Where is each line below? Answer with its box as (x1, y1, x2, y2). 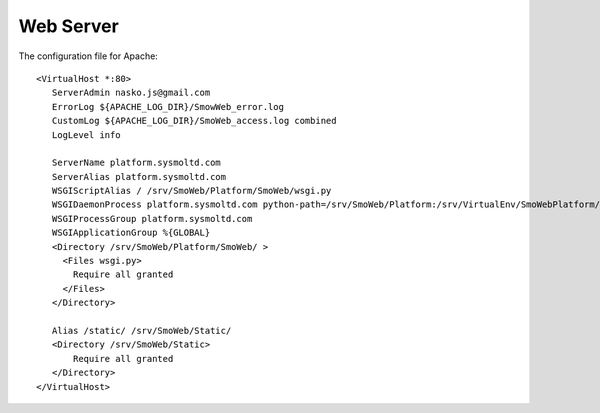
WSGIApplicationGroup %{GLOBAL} (51, 227, 211, 239)
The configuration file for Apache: (18, 50, 159, 62)
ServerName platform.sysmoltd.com (51, 157, 222, 169)
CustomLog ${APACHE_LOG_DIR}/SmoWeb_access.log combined (51, 115, 337, 127)
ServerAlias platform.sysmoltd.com (51, 171, 227, 182)
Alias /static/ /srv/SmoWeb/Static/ (51, 325, 232, 336)
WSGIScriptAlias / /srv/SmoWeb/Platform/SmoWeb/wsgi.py (51, 185, 332, 197)
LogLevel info (51, 129, 121, 140)
